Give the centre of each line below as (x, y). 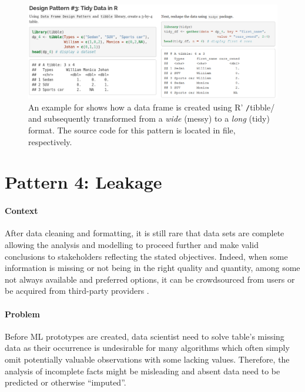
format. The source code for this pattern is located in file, (132, 130)
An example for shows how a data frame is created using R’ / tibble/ (152, 107)
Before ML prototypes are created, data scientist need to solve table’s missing (145, 336)
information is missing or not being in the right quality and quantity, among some (152, 268)
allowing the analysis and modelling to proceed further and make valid (132, 245)
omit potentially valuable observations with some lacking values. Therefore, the (147, 359)
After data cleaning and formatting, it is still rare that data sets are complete (145, 233)
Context (21, 211)
